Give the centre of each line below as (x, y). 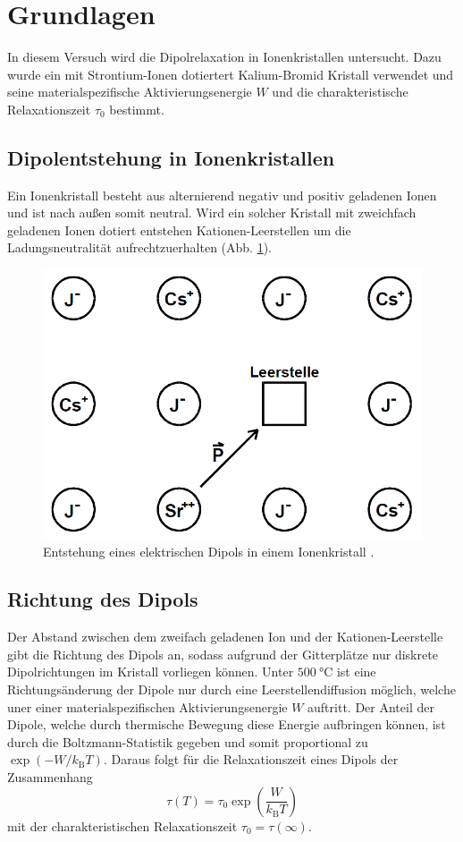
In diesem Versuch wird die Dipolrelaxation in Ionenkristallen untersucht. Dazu (224, 57)
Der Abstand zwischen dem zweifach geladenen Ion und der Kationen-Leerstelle (225, 637)
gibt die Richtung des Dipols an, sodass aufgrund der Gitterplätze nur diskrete (223, 654)
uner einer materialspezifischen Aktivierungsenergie (147, 706)
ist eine (356, 672)
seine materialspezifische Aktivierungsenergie (130, 92)
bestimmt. (137, 109)
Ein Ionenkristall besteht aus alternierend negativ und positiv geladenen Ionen (222, 195)
